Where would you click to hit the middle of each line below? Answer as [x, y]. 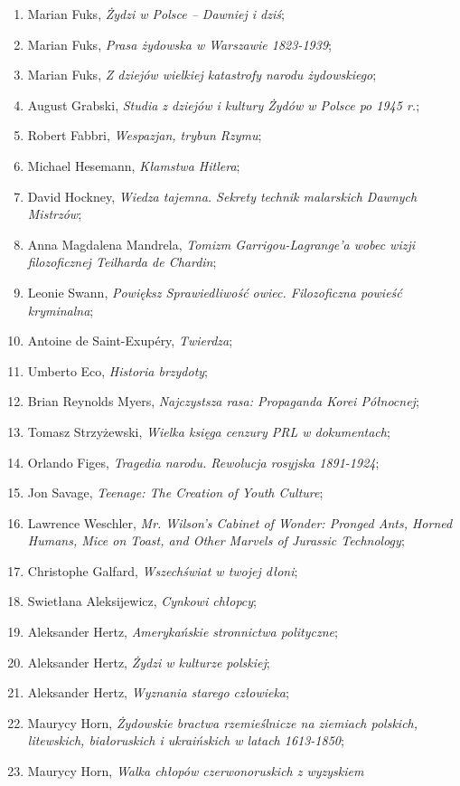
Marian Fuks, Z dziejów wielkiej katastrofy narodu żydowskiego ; [202, 75]
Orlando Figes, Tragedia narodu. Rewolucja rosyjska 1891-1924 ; [203, 462]
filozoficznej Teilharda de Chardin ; [122, 262]
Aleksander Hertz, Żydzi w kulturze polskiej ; [149, 662]
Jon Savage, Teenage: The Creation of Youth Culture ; [175, 492]
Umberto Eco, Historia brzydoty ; [118, 370]
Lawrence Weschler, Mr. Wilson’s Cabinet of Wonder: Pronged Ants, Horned [240, 522]
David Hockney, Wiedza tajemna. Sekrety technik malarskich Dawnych [222, 196]
